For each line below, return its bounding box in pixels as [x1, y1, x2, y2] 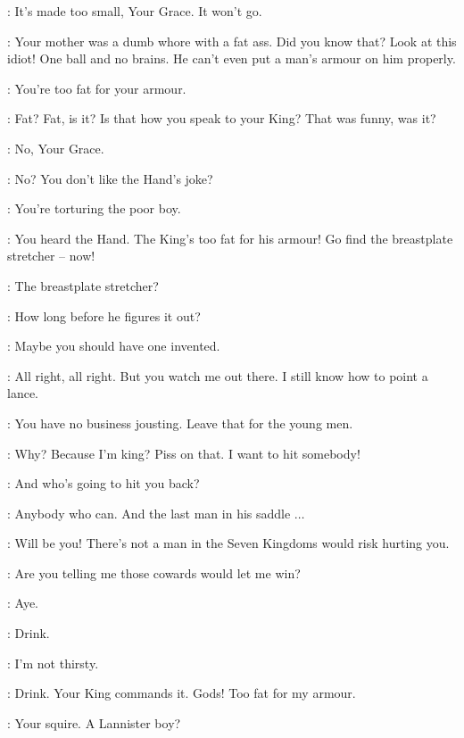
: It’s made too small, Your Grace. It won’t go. [7, 2, 262, 20]
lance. [7, 384, 38, 402]
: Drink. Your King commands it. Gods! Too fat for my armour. [7, 684, 356, 702]
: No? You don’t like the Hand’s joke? [7, 169, 213, 187]
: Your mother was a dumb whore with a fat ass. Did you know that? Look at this [7, 31, 457, 50]
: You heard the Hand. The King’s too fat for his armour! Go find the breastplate [7, 228, 453, 247]
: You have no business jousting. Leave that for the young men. [7, 413, 353, 432]
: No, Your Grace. [7, 138, 104, 157]
